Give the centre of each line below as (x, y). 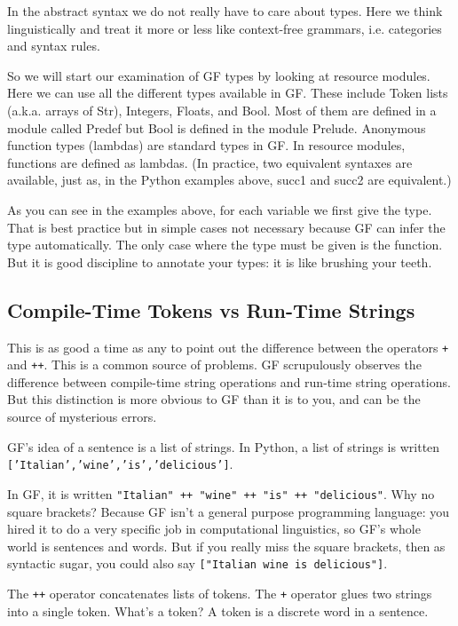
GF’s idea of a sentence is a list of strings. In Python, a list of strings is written (224, 446)
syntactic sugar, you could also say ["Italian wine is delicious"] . (197, 563)
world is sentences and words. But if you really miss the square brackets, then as (226, 546)
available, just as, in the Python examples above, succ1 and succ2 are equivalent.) (229, 180)
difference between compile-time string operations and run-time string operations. (229, 381)
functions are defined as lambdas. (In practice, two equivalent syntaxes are (210, 162)
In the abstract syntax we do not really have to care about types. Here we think (225, 11)
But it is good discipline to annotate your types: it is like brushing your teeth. (220, 261)
